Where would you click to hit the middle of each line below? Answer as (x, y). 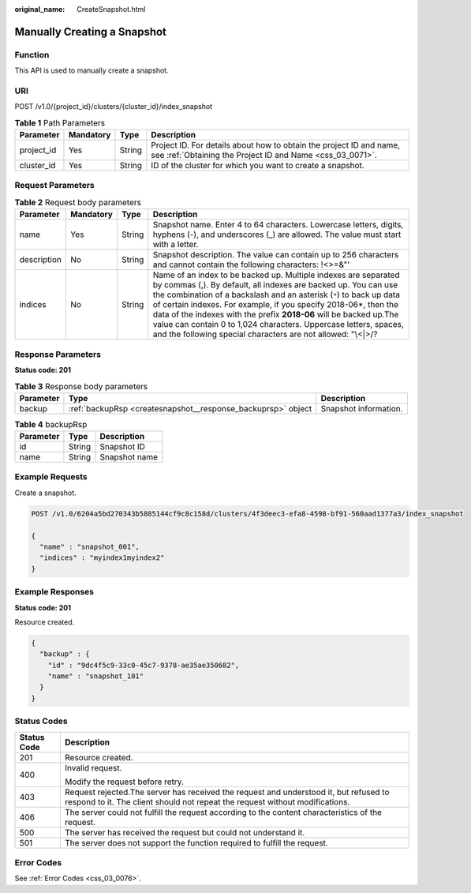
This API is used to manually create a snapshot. (92, 70)
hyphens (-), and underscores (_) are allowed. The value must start (277, 235)
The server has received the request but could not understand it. (185, 832)
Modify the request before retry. (124, 782)
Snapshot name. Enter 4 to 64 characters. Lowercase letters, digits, (278, 225)
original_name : (40, 9)
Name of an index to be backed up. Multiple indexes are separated (276, 275)
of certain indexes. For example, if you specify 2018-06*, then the (275, 305)
